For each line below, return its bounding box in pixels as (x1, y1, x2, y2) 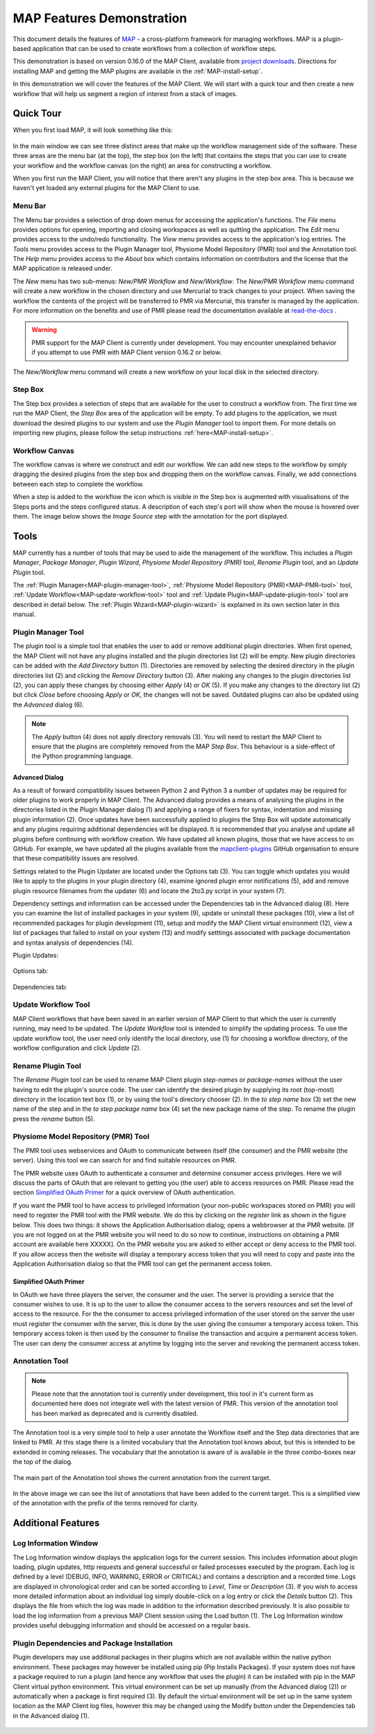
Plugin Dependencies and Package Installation (12, 1639, 173, 1648)
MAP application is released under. (12, 265, 112, 273)
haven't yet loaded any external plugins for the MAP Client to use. (12, 184, 201, 192)
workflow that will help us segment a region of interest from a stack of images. (12, 89, 237, 97)
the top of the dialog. (12, 1458, 73, 1466)
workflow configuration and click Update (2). (12, 1044, 142, 1053)
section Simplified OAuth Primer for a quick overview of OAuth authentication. (12, 1188, 236, 1197)
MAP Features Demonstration (12, 10, 187, 26)
